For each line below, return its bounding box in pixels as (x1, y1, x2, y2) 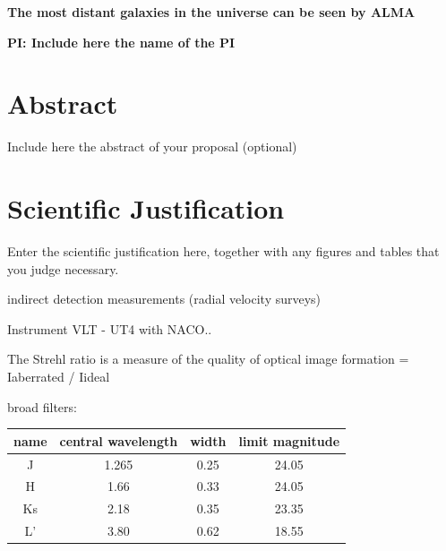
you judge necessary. (7, 259, 119, 278)
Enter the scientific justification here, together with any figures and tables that (7, 242, 440, 261)
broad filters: (7, 397, 77, 416)
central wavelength (59, 431, 178, 450)
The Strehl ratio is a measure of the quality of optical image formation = (7, 349, 409, 368)
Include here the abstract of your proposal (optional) (7, 137, 297, 156)
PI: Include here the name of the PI (7, 32, 236, 51)
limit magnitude (238, 431, 340, 450)
